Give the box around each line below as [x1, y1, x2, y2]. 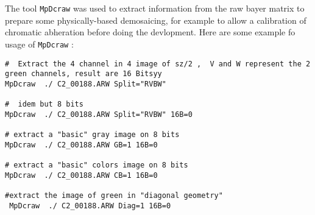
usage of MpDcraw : [5, 37, 74, 50]
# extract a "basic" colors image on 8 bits [5, 161, 188, 170]
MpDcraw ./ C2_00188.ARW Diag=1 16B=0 [9, 201, 171, 210]
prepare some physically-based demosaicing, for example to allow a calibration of [5, 13, 306, 26]
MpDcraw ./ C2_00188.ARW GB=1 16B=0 [5, 140, 158, 149]
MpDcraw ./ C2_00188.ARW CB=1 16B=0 [5, 171, 158, 180]
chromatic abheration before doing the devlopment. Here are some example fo [5, 26, 296, 38]
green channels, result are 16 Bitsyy [5, 69, 162, 79]
